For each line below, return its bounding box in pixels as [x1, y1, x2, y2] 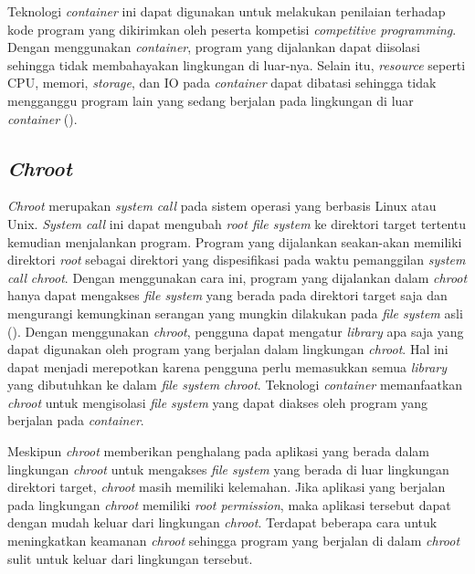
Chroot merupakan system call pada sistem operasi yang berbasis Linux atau [7, 196, 437, 215]
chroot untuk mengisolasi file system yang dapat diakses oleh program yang [7, 392, 428, 412]
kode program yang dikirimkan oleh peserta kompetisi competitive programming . [7, 19, 457, 38]
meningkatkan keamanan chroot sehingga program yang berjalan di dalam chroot [7, 531, 460, 550]
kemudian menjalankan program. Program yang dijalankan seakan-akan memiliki [7, 232, 462, 251]
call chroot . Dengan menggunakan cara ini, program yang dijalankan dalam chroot [7, 267, 468, 287]
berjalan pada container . [7, 411, 144, 430]
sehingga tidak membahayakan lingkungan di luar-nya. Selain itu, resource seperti [7, 55, 466, 74]
